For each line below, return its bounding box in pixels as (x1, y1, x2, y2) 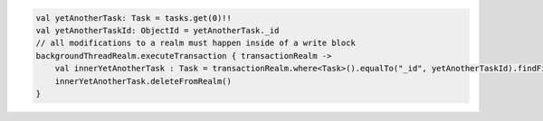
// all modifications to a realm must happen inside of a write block (35, 38, 357, 49)
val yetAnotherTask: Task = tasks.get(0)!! (35, 13, 233, 23)
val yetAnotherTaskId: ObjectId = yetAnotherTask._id (35, 25, 280, 35)
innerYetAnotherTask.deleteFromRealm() (54, 76, 233, 86)
